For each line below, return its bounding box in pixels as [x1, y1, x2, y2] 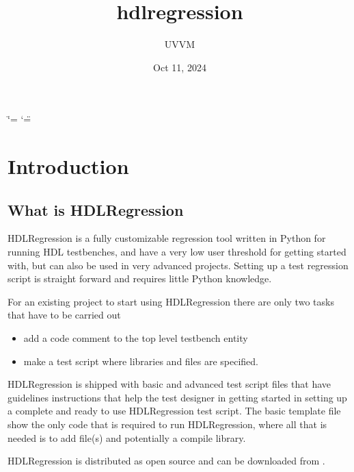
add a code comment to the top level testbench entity [23, 331, 248, 345]
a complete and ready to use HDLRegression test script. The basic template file [8, 403, 341, 418]
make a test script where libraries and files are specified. [23, 353, 258, 368]
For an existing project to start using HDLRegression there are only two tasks [8, 294, 334, 308]
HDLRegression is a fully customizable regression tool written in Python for [8, 231, 326, 245]
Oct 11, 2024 [153, 60, 206, 74]
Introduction [8, 152, 129, 180]
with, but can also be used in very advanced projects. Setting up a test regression [8, 258, 349, 272]
